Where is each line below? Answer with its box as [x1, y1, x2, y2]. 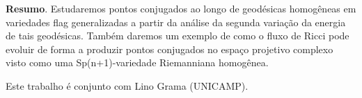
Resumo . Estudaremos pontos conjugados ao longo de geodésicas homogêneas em [6, 1, 356, 15]
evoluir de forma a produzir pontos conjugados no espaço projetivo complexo [6, 41, 333, 56]
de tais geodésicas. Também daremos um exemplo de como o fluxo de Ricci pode [6, 28, 349, 43]
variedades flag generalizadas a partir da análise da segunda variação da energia [6, 14, 346, 29]
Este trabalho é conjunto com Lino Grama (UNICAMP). [6, 78, 249, 92]
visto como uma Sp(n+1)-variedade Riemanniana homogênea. [6, 55, 269, 70]
